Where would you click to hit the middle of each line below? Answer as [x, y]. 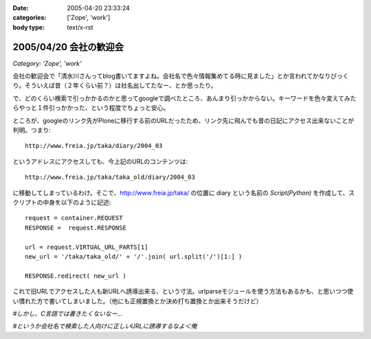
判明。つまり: [32, 130]
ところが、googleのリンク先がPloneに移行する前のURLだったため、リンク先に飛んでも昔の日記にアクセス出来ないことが [183, 120]
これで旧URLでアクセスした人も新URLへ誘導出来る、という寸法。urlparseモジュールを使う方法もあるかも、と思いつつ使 [183, 292]
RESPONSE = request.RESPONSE [76, 228]
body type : [29, 27]
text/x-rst [80, 27]
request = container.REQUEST [74, 218]
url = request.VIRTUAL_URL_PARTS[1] [87, 247]
